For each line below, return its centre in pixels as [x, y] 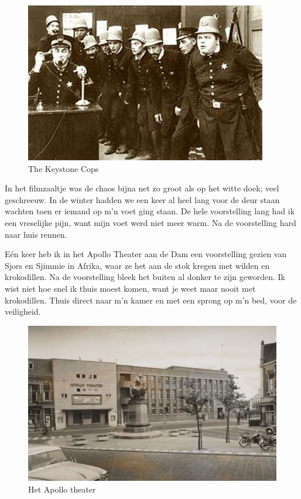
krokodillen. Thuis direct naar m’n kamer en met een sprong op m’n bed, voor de [151, 300]
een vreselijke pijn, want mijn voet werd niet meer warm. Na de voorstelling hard [150, 222]
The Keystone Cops [64, 168]
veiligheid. [23, 311]
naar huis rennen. [36, 234]
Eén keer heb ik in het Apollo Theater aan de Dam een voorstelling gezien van [146, 254]
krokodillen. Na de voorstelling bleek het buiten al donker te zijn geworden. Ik [145, 277]
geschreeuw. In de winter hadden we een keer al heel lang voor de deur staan [142, 199]
